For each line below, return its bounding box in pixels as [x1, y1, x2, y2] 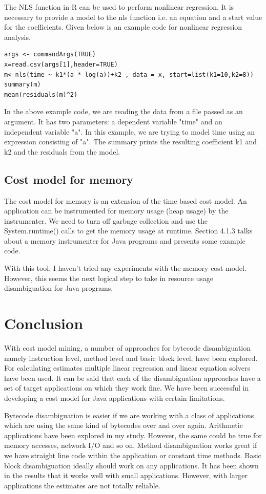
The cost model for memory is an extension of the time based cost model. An [4, 195, 247, 206]
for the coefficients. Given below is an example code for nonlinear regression [4, 22, 242, 32]
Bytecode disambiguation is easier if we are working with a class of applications [4, 410, 254, 420]
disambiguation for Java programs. [4, 283, 113, 293]
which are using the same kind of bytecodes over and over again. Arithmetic [4, 420, 243, 431]
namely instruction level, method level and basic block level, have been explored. [4, 352, 258, 363]
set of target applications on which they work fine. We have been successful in [4, 382, 249, 393]
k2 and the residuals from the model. [4, 146, 120, 157]
